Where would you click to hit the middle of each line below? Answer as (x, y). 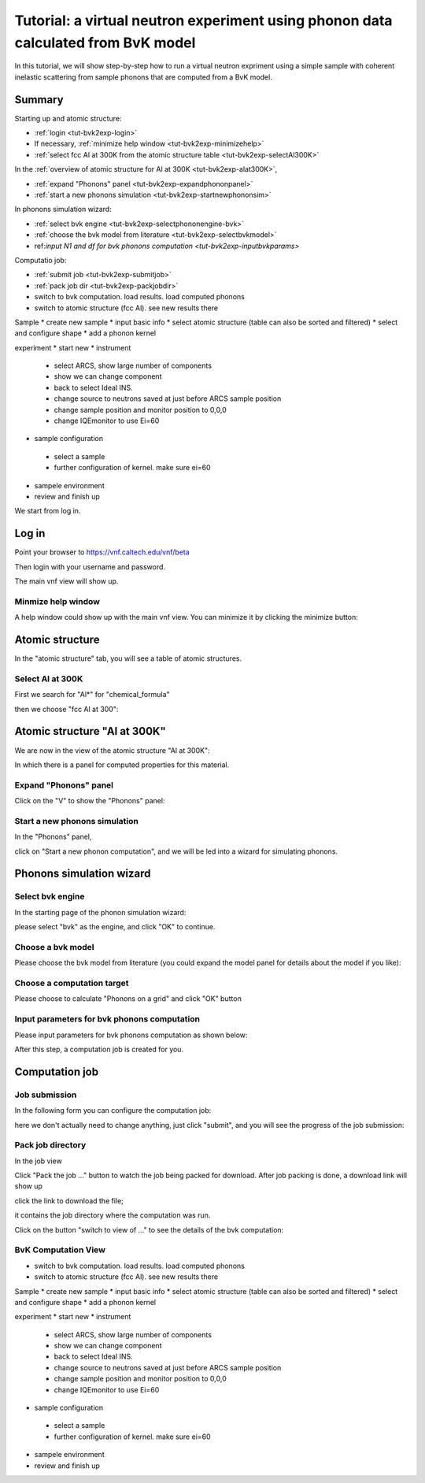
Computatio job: (41, 260)
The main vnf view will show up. (67, 581)
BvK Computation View (60, 1250)
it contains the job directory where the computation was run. (113, 1215)
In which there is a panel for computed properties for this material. (122, 765)
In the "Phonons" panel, (53, 837)
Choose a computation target (72, 983)
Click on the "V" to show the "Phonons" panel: (90, 801)
